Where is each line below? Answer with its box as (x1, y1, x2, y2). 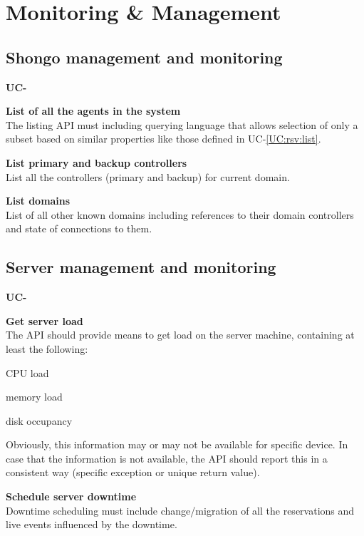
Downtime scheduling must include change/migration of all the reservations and (6, 502, 355, 517)
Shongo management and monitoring (6, 46, 283, 68)
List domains (6, 193, 71, 208)
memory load (6, 389, 63, 404)
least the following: (6, 341, 88, 356)
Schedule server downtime (6, 489, 137, 504)
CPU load (6, 365, 49, 380)
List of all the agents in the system (6, 103, 181, 118)
